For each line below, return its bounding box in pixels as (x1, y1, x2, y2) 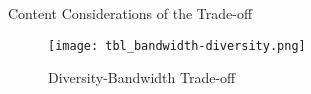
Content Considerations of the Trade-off (8, 3, 253, 23)
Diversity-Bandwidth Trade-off (48, 67, 236, 88)
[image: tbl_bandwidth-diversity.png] (48, 38, 306, 53)
